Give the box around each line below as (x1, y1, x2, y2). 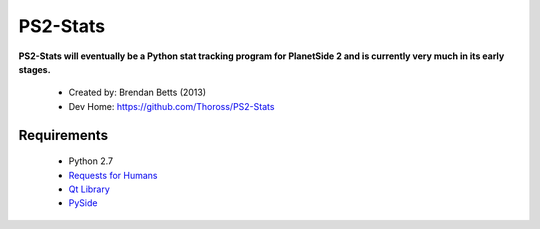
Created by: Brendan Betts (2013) (68, 86, 207, 99)
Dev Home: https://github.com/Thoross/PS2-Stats (68, 100, 275, 112)
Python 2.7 (68, 155, 114, 167)
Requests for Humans (68, 169, 158, 181)
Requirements (18, 126, 109, 144)
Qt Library (68, 183, 110, 195)
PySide (68, 197, 98, 209)
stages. (18, 63, 51, 75)
